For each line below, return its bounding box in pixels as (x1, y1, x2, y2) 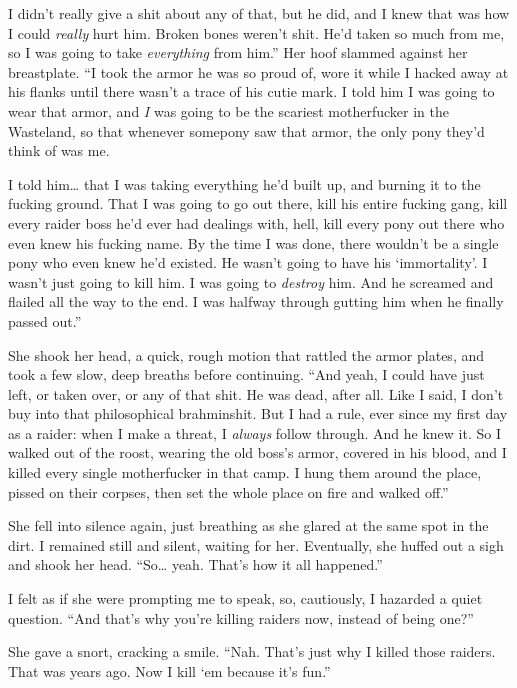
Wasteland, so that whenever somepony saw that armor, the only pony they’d (8, 120, 485, 141)
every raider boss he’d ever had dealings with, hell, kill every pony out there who (8, 212, 505, 233)
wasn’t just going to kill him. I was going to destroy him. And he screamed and (8, 271, 494, 292)
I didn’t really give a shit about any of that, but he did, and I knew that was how (8, 3, 510, 23)
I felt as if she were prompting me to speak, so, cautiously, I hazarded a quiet (8, 588, 483, 609)
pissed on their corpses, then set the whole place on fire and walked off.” (8, 481, 449, 502)
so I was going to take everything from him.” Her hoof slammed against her (8, 42, 468, 63)
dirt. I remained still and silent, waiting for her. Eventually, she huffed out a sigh (8, 534, 504, 555)
